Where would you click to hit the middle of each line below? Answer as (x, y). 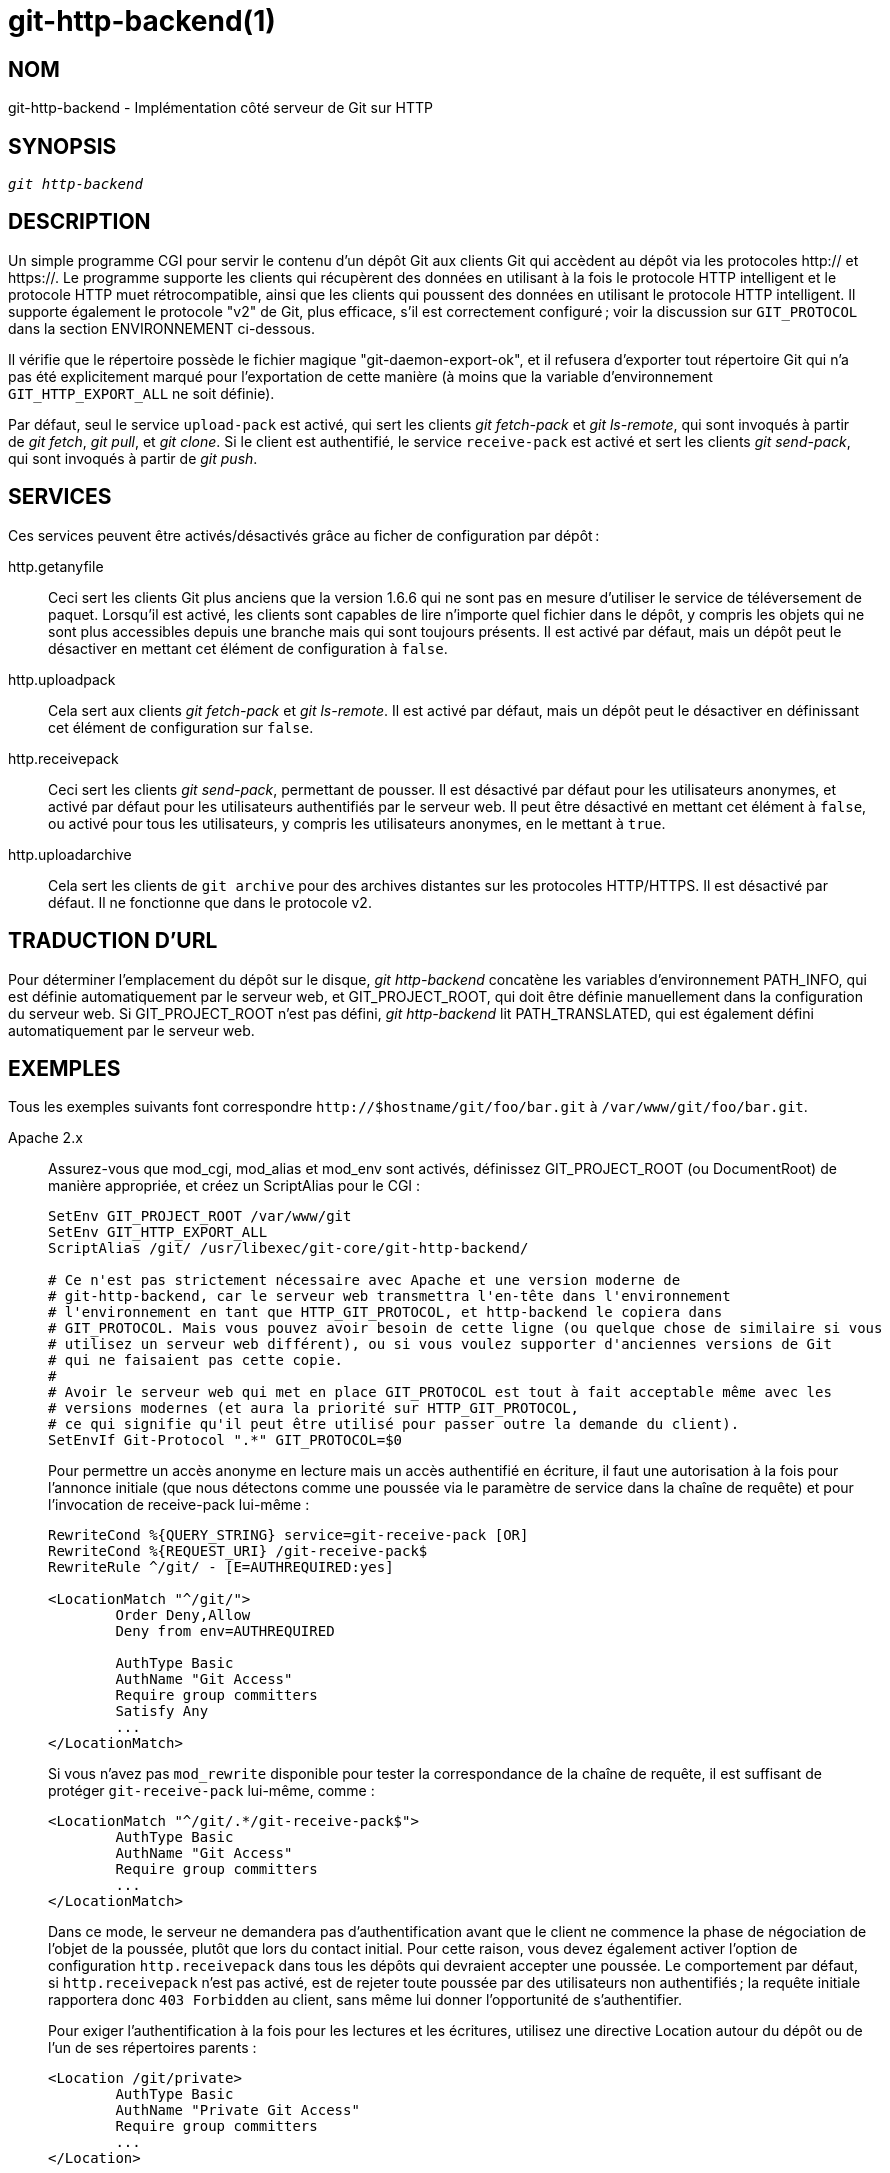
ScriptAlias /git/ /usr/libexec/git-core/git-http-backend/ (288, 1248)
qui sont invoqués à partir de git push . (133, 458)
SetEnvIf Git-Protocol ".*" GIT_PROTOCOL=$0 (225, 1440)
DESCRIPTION (79, 222)
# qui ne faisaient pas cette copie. (196, 1360)
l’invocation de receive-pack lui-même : (179, 1505)
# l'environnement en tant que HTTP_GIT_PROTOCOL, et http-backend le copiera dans (385, 1312)
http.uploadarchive (70, 854)
